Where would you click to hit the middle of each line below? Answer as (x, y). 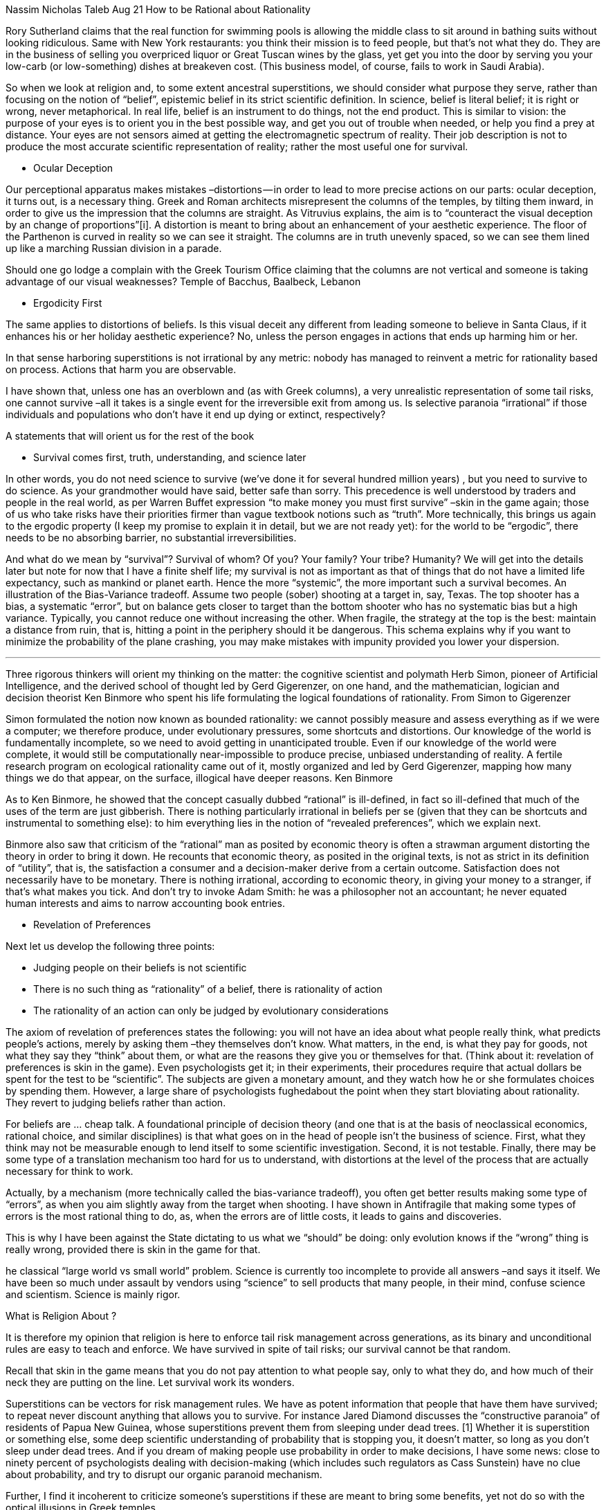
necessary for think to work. (70, 1171)
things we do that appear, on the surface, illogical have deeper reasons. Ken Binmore (199, 778)
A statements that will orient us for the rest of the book (130, 436)
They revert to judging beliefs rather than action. (116, 1103)
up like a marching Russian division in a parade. (114, 248)
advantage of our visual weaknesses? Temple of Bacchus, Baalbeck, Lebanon (183, 281)
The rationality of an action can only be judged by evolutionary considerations (211, 1010)
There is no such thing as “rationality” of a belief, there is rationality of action (208, 989)
